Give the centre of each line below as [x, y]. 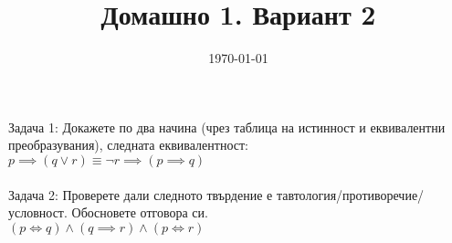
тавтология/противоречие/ [350, 194]
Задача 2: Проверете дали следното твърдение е [141, 194]
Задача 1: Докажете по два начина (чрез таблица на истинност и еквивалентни [227, 127]
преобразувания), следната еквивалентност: [128, 145]
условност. [38, 212]
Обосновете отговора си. [140, 212]
